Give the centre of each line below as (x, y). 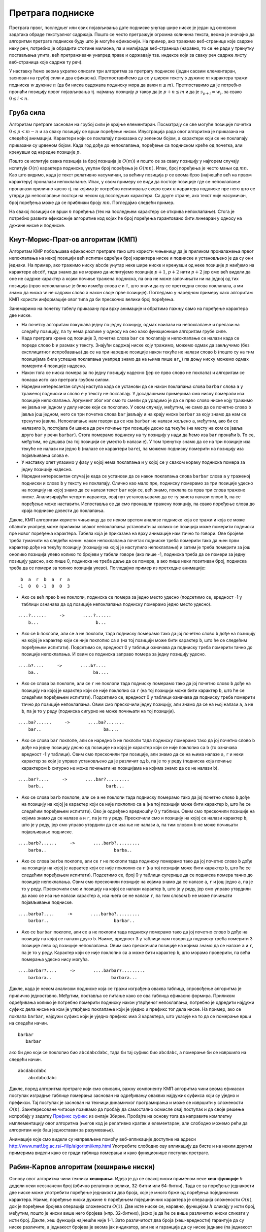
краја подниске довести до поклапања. (63, 511)
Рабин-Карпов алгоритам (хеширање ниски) (82, 1167)
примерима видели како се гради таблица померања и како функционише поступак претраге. (109, 1153)
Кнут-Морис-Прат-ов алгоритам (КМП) (73, 239)
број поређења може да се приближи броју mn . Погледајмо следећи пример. (92, 203)
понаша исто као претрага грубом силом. (66, 379)
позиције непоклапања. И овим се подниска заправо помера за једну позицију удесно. (114, 654)
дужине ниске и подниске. (37, 225)
